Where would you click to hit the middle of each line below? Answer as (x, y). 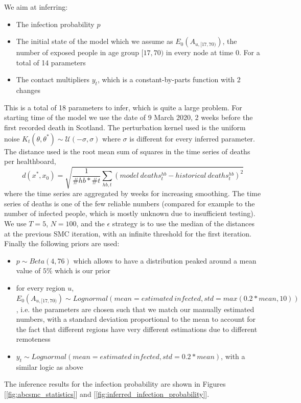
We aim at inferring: (36, 7)
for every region (41, 288)
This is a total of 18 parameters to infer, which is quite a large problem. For (123, 107)
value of (28, 270)
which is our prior (83, 270)
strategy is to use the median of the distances (183, 223)
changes (28, 90)
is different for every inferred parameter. (192, 138)
